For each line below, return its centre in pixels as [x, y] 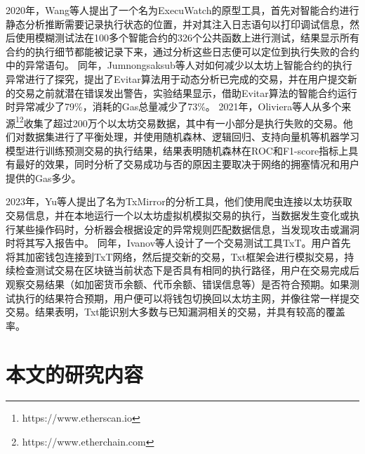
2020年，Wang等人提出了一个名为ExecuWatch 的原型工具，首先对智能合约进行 [182, 10]
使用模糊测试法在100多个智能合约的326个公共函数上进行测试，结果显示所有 [187, 38]
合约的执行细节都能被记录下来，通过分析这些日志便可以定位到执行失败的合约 [182, 51]
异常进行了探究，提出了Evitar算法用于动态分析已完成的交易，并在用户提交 [177, 78]
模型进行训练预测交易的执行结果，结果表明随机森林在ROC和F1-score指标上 [177, 150]
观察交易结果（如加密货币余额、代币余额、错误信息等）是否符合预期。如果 [178, 284]
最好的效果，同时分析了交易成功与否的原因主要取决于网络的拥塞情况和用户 [187, 164]
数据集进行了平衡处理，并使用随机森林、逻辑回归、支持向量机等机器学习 [192, 136]
